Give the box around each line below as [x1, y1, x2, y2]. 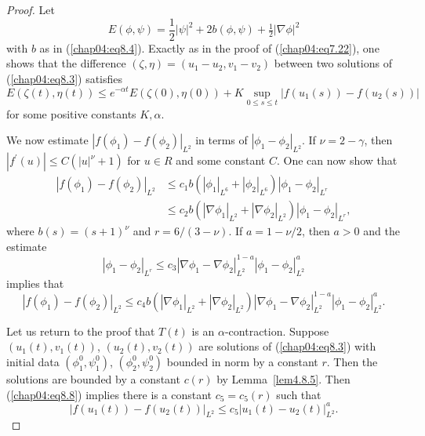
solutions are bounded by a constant [6, 370, 180, 387]
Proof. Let [6, 2, 55, 17]
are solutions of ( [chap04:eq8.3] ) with [198, 338, 376, 354]
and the [363, 223, 400, 239]
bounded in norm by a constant [166, 353, 318, 369]
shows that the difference [6, 55, 126, 71]
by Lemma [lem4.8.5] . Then [216, 370, 351, 387]
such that [276, 386, 321, 402]
